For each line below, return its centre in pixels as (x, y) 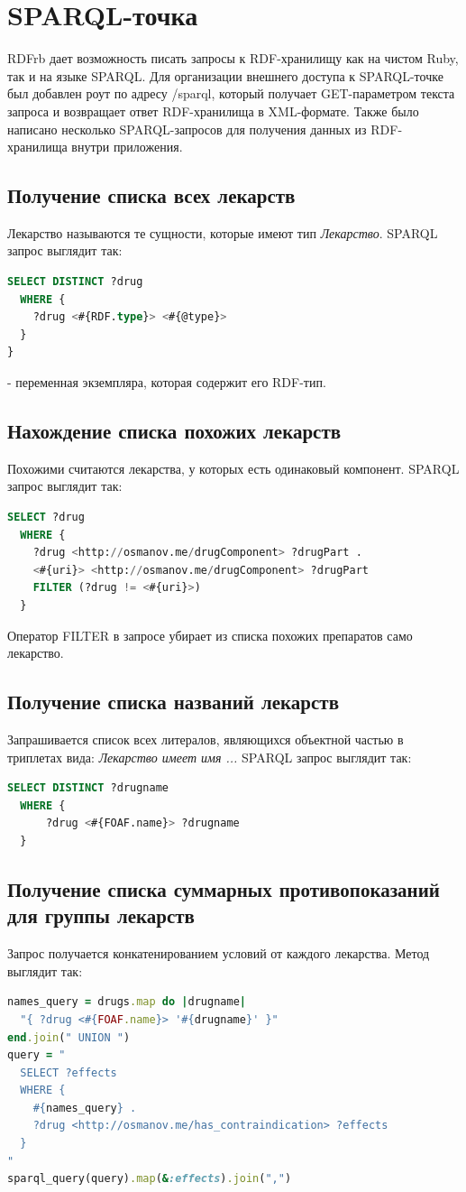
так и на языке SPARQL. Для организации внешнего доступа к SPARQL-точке (225, 75)
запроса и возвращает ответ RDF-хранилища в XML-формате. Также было (213, 111)
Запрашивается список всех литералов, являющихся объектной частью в (206, 739)
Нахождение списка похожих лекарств (174, 431)
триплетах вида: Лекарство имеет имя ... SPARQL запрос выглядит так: (210, 757)
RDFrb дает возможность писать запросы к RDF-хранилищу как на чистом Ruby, (233, 58)
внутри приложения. (127, 147)
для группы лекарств (101, 915)
